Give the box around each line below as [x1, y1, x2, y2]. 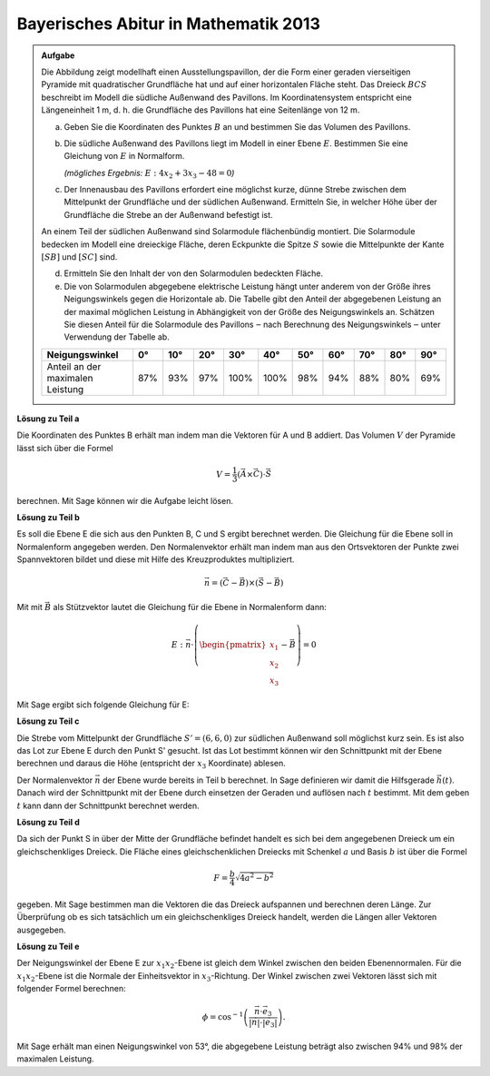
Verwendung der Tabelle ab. [64, 331, 170, 342]
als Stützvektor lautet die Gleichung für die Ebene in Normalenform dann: [53, 601, 327, 612]
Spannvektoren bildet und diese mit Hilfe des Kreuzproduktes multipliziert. [16, 554, 295, 565]
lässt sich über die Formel [16, 442, 113, 453]
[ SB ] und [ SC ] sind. [41, 252, 118, 262]
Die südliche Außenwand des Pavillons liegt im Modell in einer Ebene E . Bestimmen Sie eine [64, 137, 408, 149]
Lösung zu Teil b [16, 511, 81, 522]
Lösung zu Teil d [16, 817, 81, 828]
